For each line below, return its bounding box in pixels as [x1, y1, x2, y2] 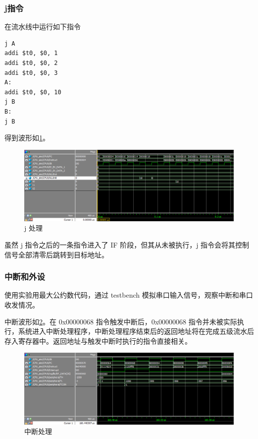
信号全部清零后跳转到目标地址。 [4, 249, 108, 259]
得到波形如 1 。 [4, 132, 50, 143]
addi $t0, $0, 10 [4, 88, 61, 96]
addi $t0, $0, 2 [4, 60, 58, 66]
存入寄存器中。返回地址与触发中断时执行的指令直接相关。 [4, 335, 192, 346]
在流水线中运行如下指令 [4, 21, 81, 32]
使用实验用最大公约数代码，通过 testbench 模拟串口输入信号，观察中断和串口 [4, 290, 253, 300]
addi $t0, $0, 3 [4, 69, 58, 76]
